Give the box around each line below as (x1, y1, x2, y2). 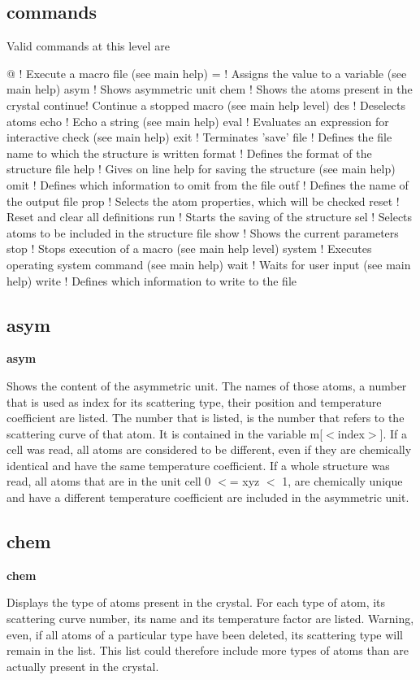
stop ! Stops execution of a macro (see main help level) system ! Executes (6, 240, 372, 257)
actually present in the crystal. (6, 657, 159, 674)
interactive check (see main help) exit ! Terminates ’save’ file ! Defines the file (6, 129, 392, 146)
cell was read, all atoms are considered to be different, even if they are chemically (6, 441, 412, 458)
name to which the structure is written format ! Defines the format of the (6, 144, 372, 161)
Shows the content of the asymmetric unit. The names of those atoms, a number (6, 377, 407, 394)
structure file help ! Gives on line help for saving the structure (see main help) (6, 160, 396, 177)
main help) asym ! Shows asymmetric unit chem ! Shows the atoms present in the (6, 81, 413, 98)
